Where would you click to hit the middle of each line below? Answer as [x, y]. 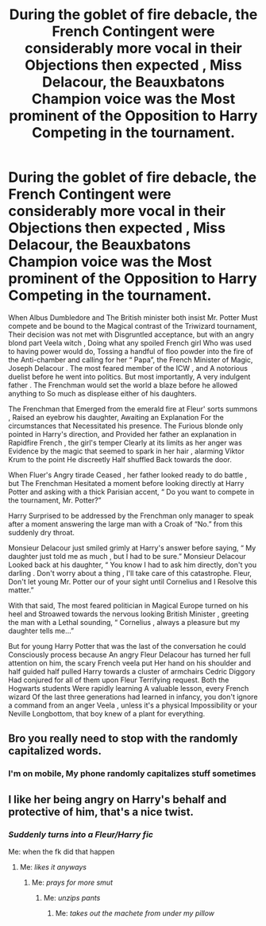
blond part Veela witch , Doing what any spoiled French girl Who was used [130, 342]
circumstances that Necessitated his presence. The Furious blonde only [126, 426]
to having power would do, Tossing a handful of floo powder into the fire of [131, 351]
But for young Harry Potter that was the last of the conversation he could [127, 646]
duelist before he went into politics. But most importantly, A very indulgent [129, 376]
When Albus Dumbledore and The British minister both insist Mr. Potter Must [133, 317]
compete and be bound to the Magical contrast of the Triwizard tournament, [133, 326]
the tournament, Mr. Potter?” [55, 500]
